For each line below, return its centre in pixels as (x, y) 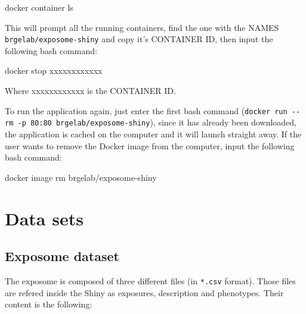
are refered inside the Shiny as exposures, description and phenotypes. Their (144, 292)
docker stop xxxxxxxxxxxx (54, 70)
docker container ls (39, 7)
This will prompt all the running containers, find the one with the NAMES (142, 27)
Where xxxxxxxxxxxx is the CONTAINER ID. (90, 91)
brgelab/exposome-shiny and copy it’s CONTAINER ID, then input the (139, 39)
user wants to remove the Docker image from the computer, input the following (150, 145)
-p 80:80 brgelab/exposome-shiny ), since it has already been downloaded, (157, 122)
